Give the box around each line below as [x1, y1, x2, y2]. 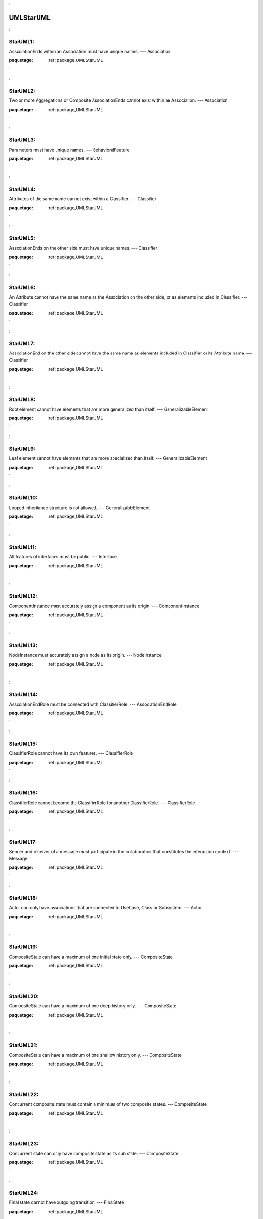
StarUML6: [9, 284, 36, 291]
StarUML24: [9, 1190, 38, 1197]
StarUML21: [9, 1042, 38, 1049]
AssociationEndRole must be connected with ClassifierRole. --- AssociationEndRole [9, 701, 177, 707]
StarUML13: [9, 642, 38, 649]
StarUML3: [9, 137, 36, 143]
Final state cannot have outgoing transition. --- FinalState [9, 1199, 124, 1205]
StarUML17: [9, 839, 37, 845]
